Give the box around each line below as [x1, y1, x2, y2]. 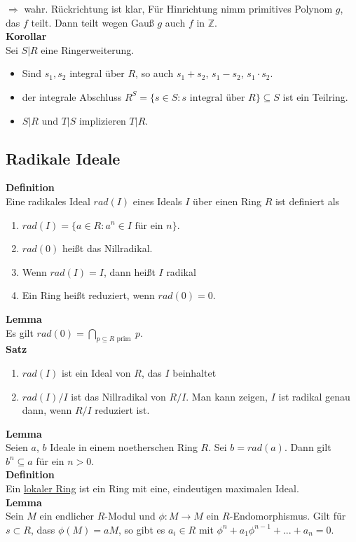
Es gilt [6, 325, 34, 340]
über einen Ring [193, 193, 261, 208]
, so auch [135, 66, 174, 81]
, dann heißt [103, 264, 156, 279]
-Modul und [104, 508, 156, 523]
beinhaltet [172, 365, 217, 380]
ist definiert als [275, 193, 340, 208]
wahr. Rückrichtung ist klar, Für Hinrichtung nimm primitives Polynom [24, 1, 333, 15]
